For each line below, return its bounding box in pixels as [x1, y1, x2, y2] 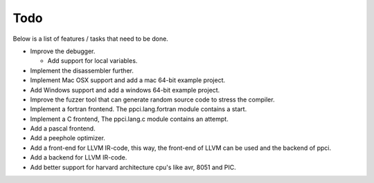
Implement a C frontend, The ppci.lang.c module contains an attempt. [30, 115, 229, 123]
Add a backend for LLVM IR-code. [30, 153, 127, 162]
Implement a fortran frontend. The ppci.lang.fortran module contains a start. [30, 105, 247, 113]
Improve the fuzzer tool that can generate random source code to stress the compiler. [30, 95, 275, 104]
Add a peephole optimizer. [30, 134, 105, 142]
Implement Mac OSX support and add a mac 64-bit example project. [30, 76, 225, 84]
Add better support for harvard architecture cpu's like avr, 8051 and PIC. [30, 163, 237, 171]
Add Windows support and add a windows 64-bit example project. [30, 86, 220, 94]
